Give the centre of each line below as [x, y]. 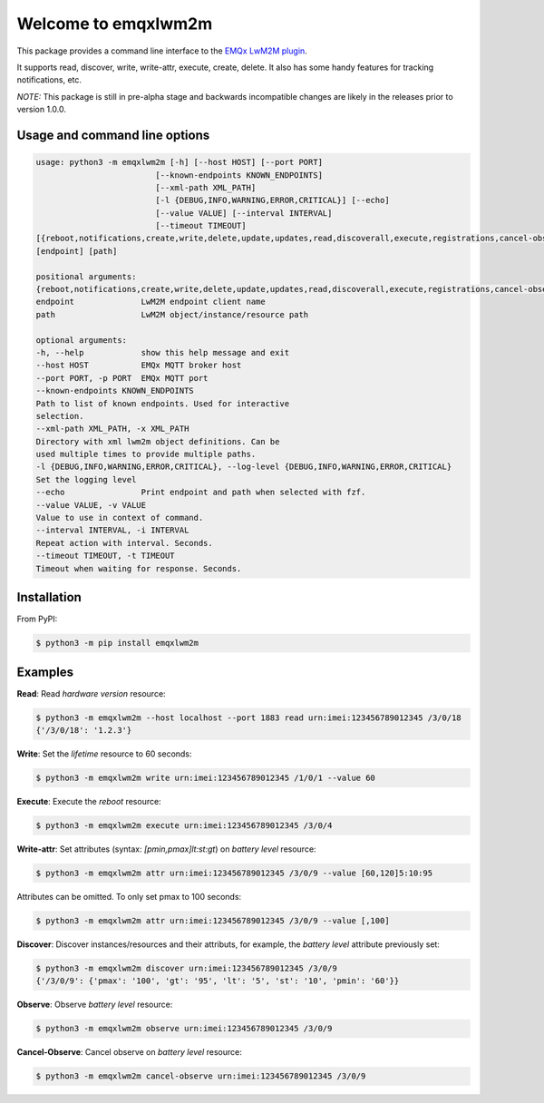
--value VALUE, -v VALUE [91, 505]
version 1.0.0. [42, 110]
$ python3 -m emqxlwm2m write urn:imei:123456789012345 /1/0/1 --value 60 [206, 777]
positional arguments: [86, 276]
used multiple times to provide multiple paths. [146, 454]
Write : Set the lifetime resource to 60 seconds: [104, 754]
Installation [49, 597]
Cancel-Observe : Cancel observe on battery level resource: [129, 1052]
